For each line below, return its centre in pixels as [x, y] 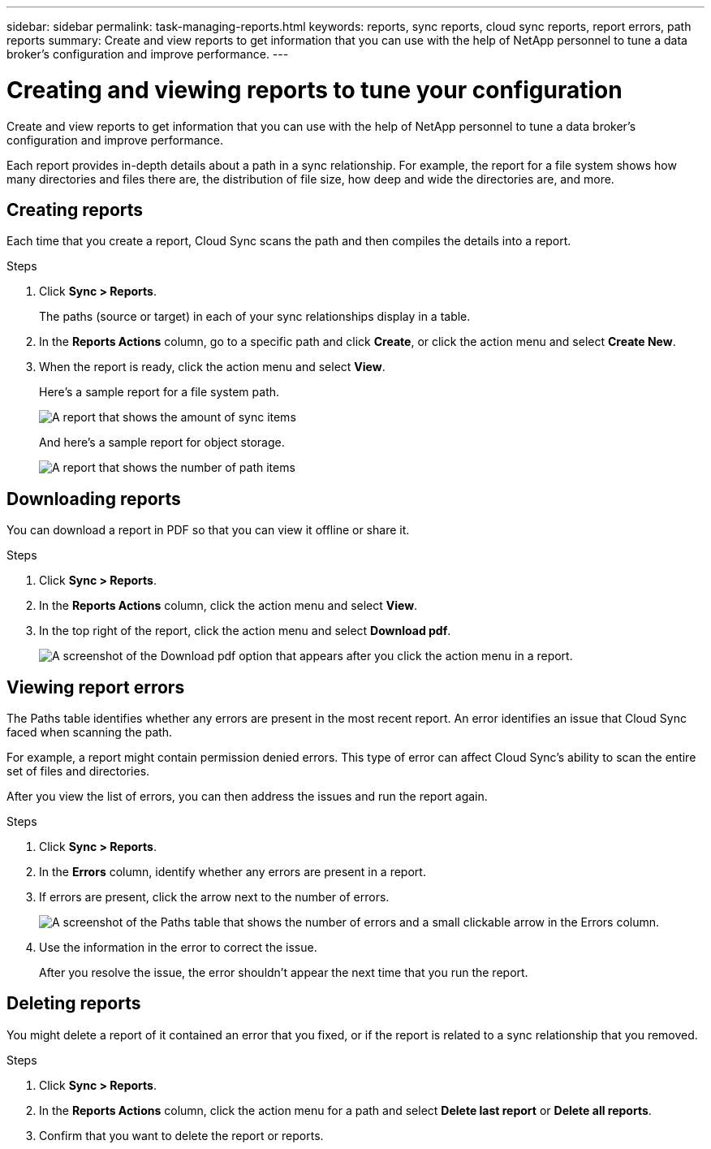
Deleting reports [74, 1004]
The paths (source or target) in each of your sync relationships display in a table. [255, 317]
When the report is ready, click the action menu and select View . [212, 367]
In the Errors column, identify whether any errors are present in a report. [233, 872]
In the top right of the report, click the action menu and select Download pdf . [245, 631]
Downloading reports [94, 499]
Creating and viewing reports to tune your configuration [315, 90]
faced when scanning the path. [90, 732]
